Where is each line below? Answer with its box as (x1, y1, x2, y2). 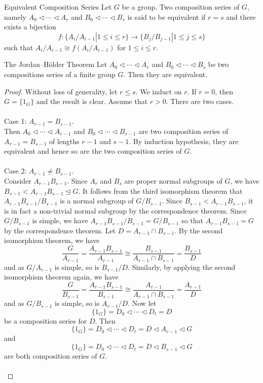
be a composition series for (4, 315, 87, 326)
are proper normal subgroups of (124, 175, 222, 186)
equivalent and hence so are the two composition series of (4, 146, 182, 156)
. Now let (128, 298, 157, 308)
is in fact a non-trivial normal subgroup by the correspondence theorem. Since (4, 205, 247, 216)
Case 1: (4, 116, 27, 126)
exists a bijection (4, 21, 56, 32)
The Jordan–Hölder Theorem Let (4, 59, 107, 69)
